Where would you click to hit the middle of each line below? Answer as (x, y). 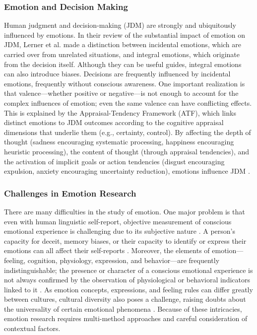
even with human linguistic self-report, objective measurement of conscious (118, 221)
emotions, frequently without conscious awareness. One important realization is (125, 83)
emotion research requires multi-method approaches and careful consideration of (126, 318)
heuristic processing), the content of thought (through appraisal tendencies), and (127, 151)
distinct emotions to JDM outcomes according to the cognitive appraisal (114, 122)
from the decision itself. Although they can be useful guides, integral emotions (123, 64)
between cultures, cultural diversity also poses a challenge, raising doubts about (125, 299)
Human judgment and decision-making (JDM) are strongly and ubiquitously (120, 25)
